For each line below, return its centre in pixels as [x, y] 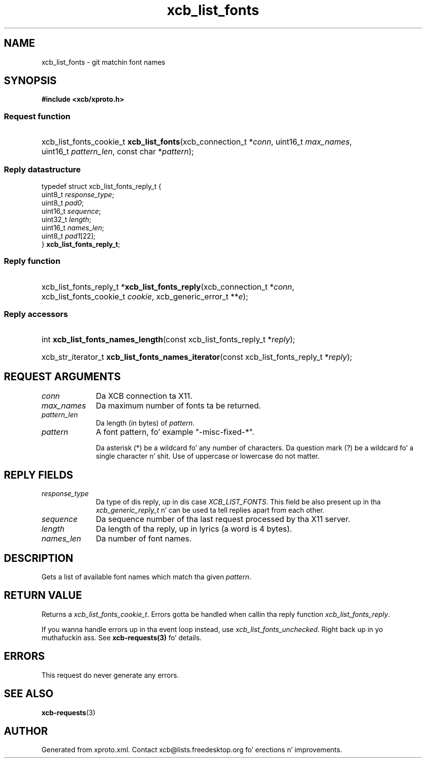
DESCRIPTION [39, 558]
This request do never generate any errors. [110, 675]
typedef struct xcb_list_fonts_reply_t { [101, 186]
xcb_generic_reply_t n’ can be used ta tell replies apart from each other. [210, 510]
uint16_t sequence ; [71, 211]
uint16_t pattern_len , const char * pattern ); [118, 152]
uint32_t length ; [66, 219]
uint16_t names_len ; [73, 227]
